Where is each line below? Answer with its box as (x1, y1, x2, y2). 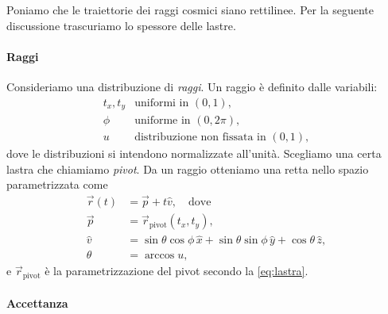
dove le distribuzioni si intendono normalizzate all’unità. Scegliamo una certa (6, 145, 382, 162)
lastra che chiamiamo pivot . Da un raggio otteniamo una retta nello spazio (6, 160, 369, 177)
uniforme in (134, 115, 191, 127)
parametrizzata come (6, 176, 108, 193)
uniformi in (134, 97, 189, 109)
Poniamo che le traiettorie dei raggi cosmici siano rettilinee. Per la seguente (6, 2, 374, 17)
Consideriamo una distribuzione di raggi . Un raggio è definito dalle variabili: (6, 78, 378, 94)
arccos (144, 250, 175, 262)
